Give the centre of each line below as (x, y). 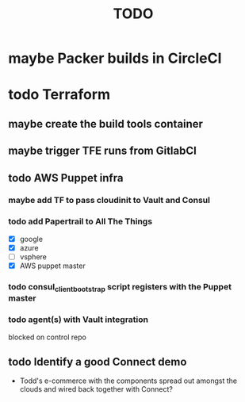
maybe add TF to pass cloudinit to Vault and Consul (109, 201)
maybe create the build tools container (106, 124)
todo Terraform (59, 95)
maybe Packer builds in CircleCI (115, 58)
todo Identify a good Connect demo (98, 362)
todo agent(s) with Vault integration (78, 320)
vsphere (33, 257)
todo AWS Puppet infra (66, 178)
